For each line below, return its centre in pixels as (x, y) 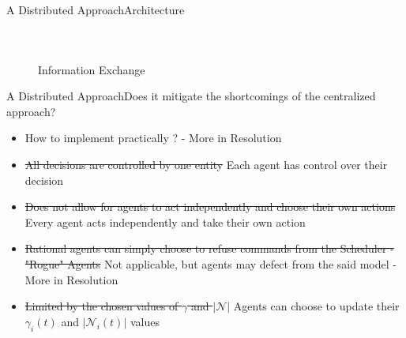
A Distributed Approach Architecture (96, 9)
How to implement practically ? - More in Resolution (153, 138)
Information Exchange (92, 69)
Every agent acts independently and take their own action (165, 222)
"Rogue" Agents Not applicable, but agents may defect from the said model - (211, 263)
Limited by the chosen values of (101, 306)
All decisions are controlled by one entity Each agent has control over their (206, 164)
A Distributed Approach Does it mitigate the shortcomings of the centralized (191, 96)
